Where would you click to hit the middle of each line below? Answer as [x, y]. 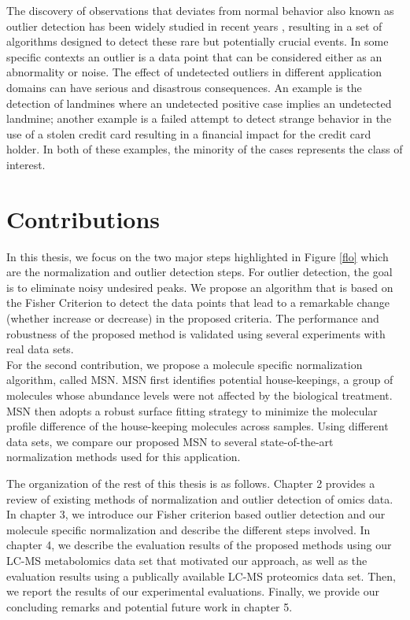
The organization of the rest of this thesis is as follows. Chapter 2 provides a [191, 483]
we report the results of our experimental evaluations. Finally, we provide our [193, 591]
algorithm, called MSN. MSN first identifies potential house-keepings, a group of [200, 380]
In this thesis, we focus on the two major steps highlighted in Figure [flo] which [198, 256]
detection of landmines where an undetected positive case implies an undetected [199, 103]
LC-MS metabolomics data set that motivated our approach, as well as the [187, 560]
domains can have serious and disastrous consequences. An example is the [184, 87]
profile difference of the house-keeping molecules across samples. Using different [198, 426]
